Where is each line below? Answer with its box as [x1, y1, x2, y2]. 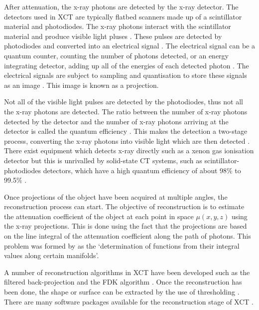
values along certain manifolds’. [4, 250, 99, 261]
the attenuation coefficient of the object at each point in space [4, 211, 194, 221]
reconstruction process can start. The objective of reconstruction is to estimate [4, 201, 245, 212]
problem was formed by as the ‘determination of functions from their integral [4, 240, 240, 251]
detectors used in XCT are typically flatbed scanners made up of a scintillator [4, 11, 242, 21]
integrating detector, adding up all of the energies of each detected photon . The [4, 60, 249, 70]
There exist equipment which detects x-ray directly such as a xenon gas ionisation [4, 145, 254, 156]
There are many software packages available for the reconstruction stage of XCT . [4, 296, 254, 307]
